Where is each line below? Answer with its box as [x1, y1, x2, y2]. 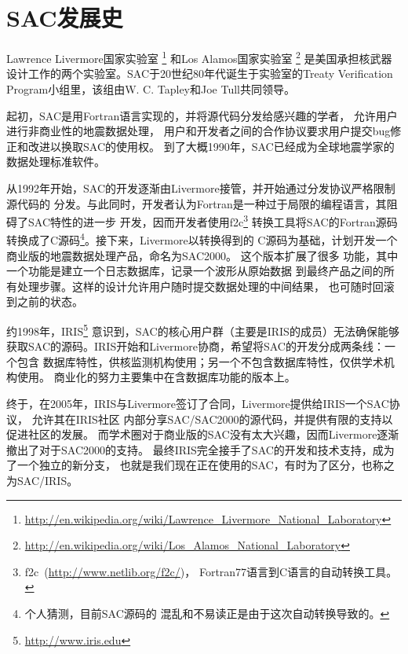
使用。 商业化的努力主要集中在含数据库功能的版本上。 [16, 369, 296, 385]
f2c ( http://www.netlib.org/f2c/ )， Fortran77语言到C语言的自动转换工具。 [24, 563, 398, 579]
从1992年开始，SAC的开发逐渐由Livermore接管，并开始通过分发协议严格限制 [6, 179, 395, 196]
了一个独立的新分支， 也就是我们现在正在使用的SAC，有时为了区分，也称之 [6, 457, 395, 473]
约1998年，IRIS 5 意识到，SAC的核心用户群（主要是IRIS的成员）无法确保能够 [6, 321, 399, 339]
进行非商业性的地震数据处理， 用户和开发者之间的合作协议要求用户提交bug [6, 123, 391, 139]
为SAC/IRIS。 [6, 472, 78, 488]
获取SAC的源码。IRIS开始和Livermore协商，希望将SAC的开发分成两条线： [6, 338, 384, 355]
